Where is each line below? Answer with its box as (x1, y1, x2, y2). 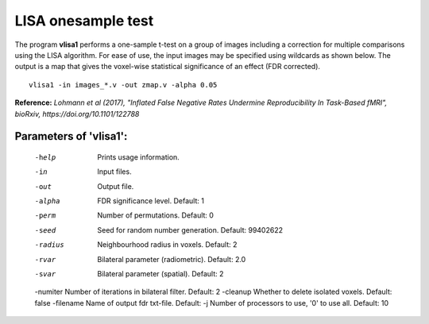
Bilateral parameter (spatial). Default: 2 (97, 269, 224, 279)
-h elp (34, 152, 56, 162)
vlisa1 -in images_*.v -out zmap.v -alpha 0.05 (29, 80, 218, 89)
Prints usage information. (97, 152, 180, 162)
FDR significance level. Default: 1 (97, 196, 204, 206)
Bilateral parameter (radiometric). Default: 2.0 (97, 254, 246, 264)
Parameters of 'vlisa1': (14, 129, 128, 143)
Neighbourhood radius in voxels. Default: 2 (97, 240, 238, 249)
